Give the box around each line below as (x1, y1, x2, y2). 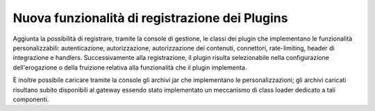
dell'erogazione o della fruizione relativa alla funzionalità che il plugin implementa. (12, 63, 247, 72)
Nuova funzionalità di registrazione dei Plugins (12, 10, 288, 26)
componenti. (12, 95, 49, 103)
